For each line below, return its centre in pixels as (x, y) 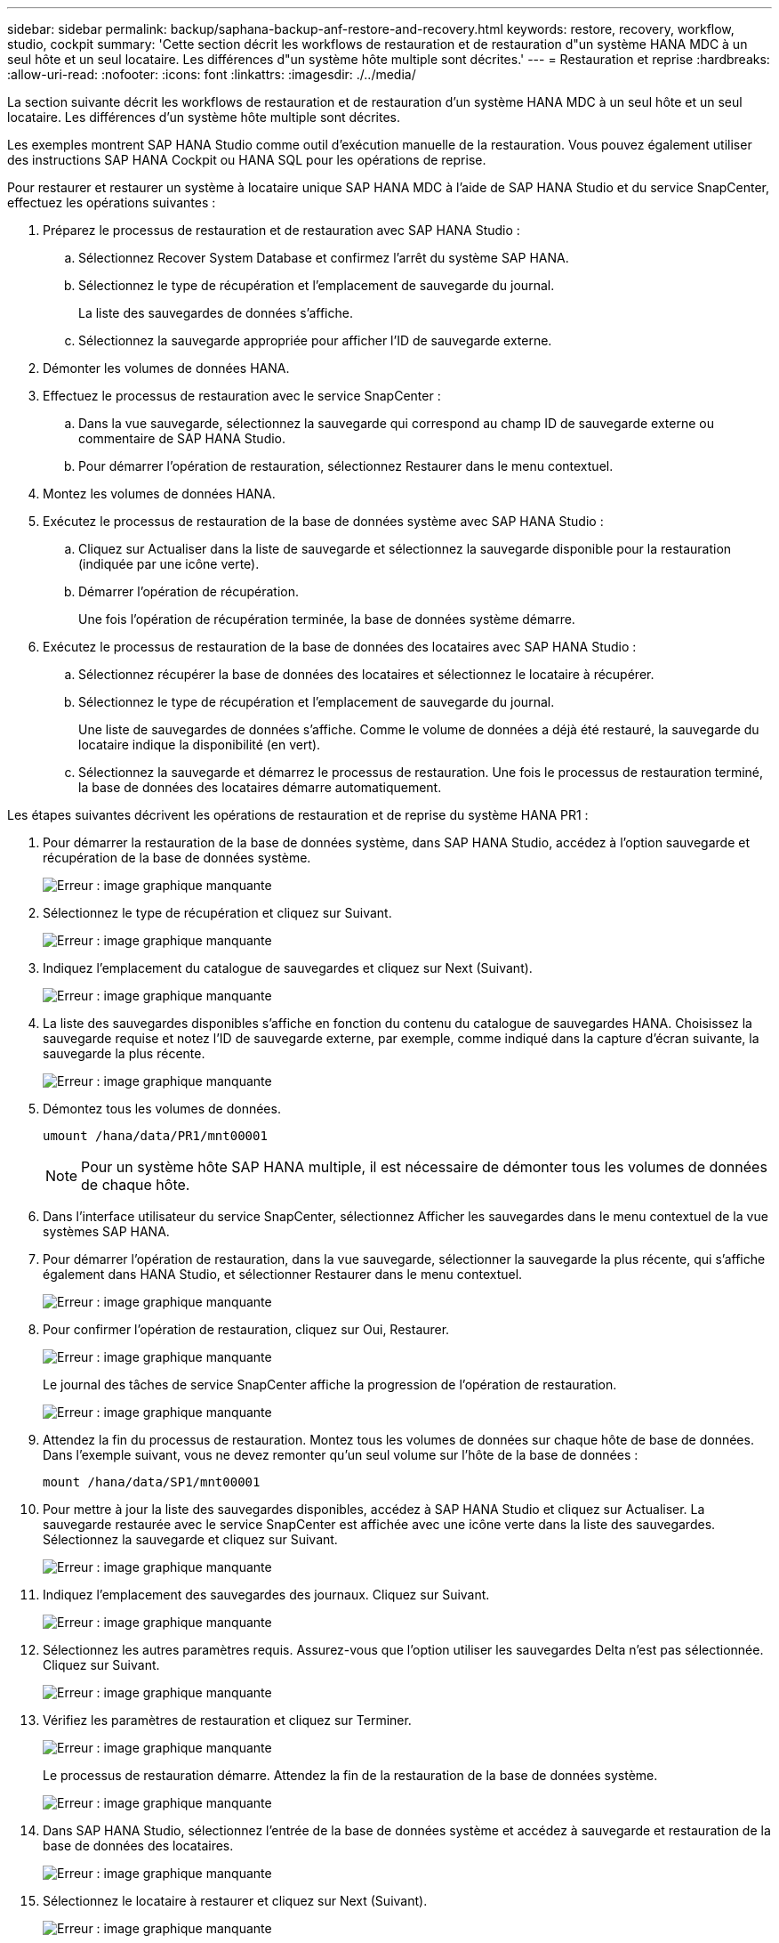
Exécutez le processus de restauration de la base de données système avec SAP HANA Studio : (323, 521)
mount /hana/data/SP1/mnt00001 (152, 1482)
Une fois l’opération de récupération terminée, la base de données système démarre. (327, 619)
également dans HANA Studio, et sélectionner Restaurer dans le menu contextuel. (283, 1274)
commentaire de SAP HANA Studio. (182, 438)
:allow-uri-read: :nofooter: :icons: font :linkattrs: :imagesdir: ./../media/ (212, 74)
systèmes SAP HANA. (106, 1231)
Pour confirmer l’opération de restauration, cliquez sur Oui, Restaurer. (246, 1329)
